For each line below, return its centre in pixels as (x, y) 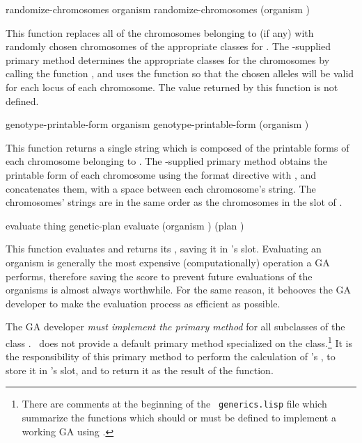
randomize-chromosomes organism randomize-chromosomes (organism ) (158, 9)
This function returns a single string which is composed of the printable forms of (178, 147)
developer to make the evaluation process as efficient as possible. (143, 303)
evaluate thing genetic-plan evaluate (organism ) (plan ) (125, 225)
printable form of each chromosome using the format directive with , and (161, 174)
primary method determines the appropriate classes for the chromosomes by (168, 59)
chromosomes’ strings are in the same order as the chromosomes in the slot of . (174, 202)
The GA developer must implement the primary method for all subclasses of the (175, 327)
